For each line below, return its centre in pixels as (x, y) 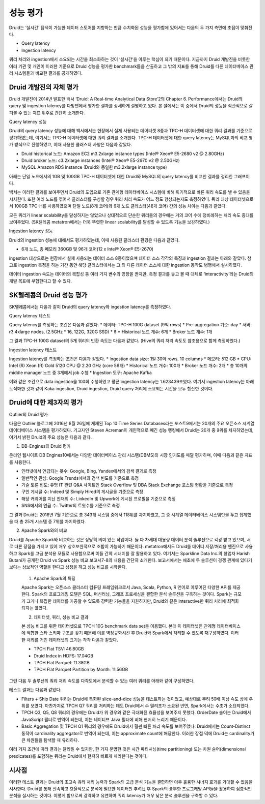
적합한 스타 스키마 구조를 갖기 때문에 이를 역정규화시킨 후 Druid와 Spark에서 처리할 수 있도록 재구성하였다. (128, 633)
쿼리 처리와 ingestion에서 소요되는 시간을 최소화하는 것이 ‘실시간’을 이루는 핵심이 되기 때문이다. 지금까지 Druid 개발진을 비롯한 (130, 60)
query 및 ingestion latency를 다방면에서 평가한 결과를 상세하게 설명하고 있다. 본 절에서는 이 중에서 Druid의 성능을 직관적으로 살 (131, 106)
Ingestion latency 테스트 (33, 350)
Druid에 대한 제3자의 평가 (46, 403)
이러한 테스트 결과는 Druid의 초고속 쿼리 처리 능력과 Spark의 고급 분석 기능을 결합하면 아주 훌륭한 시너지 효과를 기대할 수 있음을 (131, 782)
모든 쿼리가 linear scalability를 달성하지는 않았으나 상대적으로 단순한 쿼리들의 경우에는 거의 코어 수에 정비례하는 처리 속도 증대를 (131, 215)
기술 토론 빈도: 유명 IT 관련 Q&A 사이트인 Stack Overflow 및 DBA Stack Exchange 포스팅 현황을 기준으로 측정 (127, 485)
